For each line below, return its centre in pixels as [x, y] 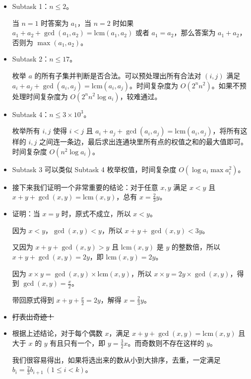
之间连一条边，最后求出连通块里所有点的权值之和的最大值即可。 [143, 142]
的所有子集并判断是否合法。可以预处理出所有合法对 [118, 75]
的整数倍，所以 [196, 247]
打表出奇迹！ [33, 316]
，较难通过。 [141, 96]
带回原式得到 [33, 299]
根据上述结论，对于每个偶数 [57, 333]
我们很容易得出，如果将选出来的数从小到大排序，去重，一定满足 [116, 359]
